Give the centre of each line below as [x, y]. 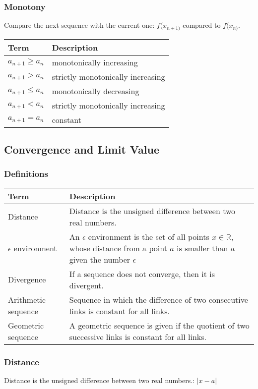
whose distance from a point [118, 248]
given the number [100, 259]
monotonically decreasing [96, 91]
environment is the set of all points [149, 236]
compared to [202, 25]
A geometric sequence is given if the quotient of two [159, 325]
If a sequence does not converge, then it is [142, 274]
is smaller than [202, 248]
